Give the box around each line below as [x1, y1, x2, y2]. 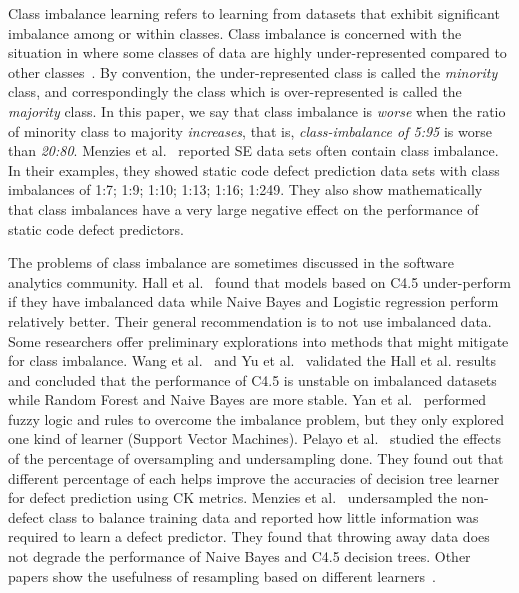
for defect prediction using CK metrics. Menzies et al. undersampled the [8, 487, 457, 508]
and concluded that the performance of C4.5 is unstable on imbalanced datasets [8, 369, 497, 390]
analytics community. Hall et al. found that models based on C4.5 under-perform [8, 271, 511, 292]
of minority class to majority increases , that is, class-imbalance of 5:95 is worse [8, 120, 492, 141]
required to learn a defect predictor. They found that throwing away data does [8, 526, 490, 547]
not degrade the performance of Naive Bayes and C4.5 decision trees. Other [8, 546, 471, 567]
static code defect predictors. [8, 218, 184, 239]
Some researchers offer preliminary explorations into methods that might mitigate [8, 330, 509, 351]
